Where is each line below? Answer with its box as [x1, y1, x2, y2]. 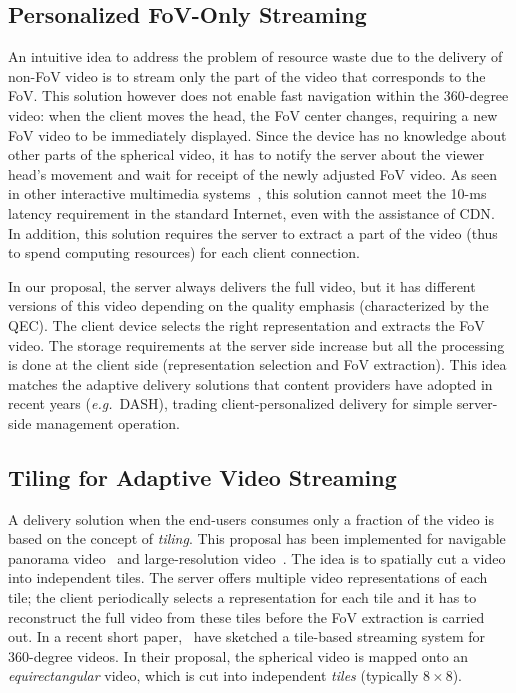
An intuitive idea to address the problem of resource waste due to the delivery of [8, 46, 503, 67]
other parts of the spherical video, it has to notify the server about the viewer [8, 144, 485, 165]
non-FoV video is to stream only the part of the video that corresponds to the [8, 65, 486, 86]
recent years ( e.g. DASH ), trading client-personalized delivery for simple [8, 393, 453, 414]
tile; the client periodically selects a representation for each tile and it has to [8, 587, 477, 608]
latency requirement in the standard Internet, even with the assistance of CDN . [8, 202, 495, 223]
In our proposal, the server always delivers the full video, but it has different [8, 275, 476, 296]
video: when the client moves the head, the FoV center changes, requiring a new [8, 104, 498, 125]
